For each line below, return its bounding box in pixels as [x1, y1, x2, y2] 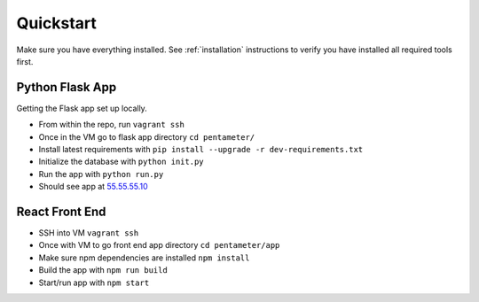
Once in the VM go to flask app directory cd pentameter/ [38, 131, 255, 142]
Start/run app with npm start [38, 277, 150, 288]
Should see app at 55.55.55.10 [38, 182, 148, 192]
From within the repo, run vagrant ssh [38, 120, 185, 130]
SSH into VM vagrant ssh [38, 228, 139, 238]
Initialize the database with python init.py [38, 156, 204, 167]
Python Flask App [16, 80, 117, 95]
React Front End [16, 205, 106, 219]
